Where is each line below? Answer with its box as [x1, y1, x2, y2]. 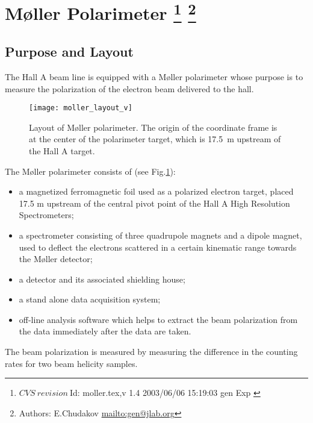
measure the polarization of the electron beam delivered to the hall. [5, 82, 254, 95]
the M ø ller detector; [19, 252, 93, 265]
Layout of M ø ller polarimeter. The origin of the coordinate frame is [29, 121, 277, 133]
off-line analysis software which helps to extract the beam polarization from [19, 313, 298, 325]
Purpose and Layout [5, 42, 134, 61]
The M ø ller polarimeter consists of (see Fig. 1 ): [5, 164, 176, 177]
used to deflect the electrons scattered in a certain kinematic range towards [19, 240, 297, 253]
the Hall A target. [29, 144, 95, 157]
